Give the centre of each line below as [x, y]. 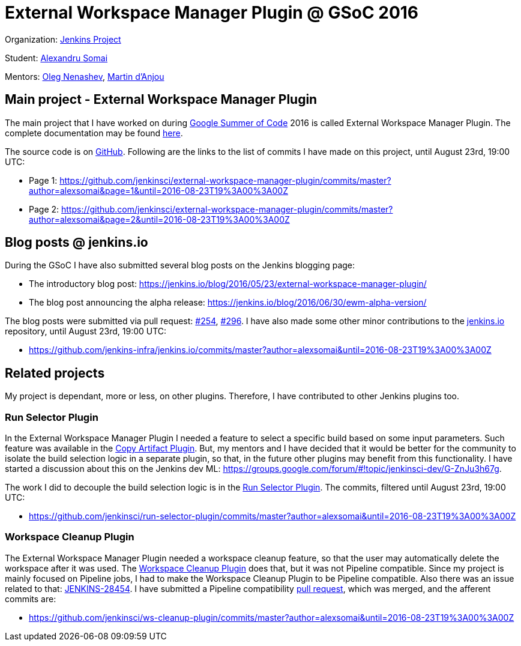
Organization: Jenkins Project [63, 39]
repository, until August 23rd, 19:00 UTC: [86, 331]
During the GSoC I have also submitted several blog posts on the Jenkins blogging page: [180, 265]
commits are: [31, 599]
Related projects [55, 373]
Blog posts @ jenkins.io [77, 243]
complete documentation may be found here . [94, 133]
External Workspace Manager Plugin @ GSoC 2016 [212, 13]
